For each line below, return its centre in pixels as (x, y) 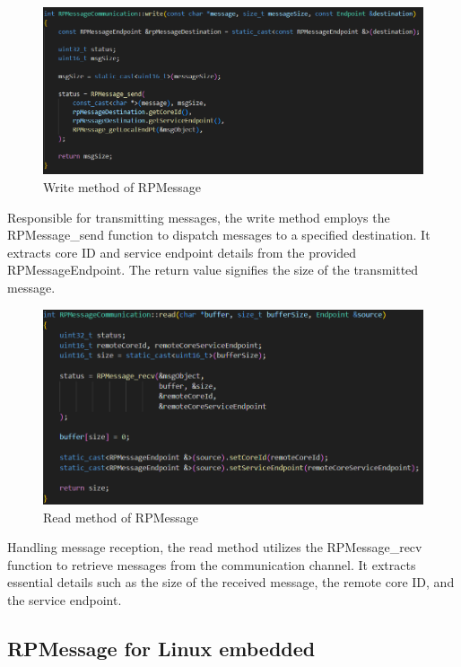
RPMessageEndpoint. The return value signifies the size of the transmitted (213, 270)
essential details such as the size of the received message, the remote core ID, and (231, 582)
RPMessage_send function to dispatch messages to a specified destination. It (219, 235)
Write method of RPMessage (122, 187)
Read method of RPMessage (121, 517)
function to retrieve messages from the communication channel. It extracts (212, 564)
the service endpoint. (65, 600)
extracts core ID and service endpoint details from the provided (182, 252)
